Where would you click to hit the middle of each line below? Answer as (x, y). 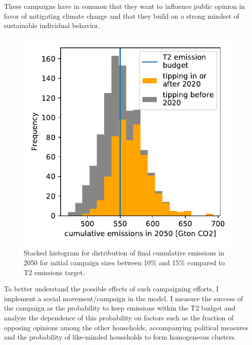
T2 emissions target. (54, 272)
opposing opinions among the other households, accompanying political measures (126, 327)
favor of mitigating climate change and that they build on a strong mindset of (122, 16)
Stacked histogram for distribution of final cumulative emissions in (124, 253)
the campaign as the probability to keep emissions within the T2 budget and (120, 308)
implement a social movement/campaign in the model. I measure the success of (124, 298)
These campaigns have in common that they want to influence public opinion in (125, 6)
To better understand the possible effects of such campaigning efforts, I (111, 289)
